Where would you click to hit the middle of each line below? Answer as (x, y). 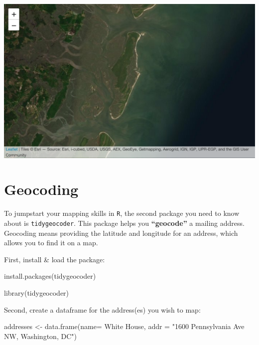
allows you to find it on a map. (51, 243)
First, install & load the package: (55, 259)
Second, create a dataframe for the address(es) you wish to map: (102, 309)
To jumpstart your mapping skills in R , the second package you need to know (122, 213)
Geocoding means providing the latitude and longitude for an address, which (121, 233)
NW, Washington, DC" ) (40, 336)
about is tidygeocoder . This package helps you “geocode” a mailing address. (124, 223)
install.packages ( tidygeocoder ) (50, 276)
